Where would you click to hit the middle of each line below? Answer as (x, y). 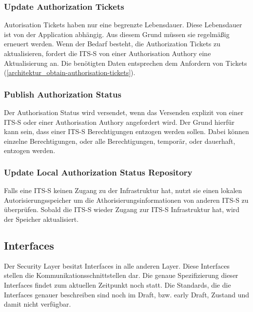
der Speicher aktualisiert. (41, 219)
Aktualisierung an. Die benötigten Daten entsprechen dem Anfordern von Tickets (126, 63)
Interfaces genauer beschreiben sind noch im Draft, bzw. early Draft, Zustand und (127, 294)
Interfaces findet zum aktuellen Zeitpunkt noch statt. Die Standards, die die (117, 284)
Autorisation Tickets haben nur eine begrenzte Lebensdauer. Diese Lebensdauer (123, 25)
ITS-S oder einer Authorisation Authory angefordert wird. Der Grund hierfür (119, 122)
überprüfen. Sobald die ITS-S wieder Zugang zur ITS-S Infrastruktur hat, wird (122, 209)
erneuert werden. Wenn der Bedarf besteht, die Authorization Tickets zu (112, 44)
